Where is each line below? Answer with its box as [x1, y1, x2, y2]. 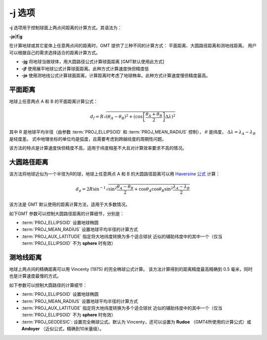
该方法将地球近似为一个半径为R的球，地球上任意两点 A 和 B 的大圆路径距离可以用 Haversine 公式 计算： [9, 171, 220, 177]
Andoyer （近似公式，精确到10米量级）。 [21, 326, 104, 332]
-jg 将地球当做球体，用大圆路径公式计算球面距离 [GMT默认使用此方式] [21, 59, 165, 65]
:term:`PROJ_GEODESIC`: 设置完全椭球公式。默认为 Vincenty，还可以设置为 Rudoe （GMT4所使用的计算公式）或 [21, 319, 252, 325]
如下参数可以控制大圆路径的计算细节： [9, 282, 88, 288]
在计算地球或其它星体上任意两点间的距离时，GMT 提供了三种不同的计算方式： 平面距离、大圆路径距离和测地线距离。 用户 [9, 42, 257, 49]
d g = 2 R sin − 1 [76, 186, 106, 193]
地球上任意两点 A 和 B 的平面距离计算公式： [9, 98, 98, 104]
